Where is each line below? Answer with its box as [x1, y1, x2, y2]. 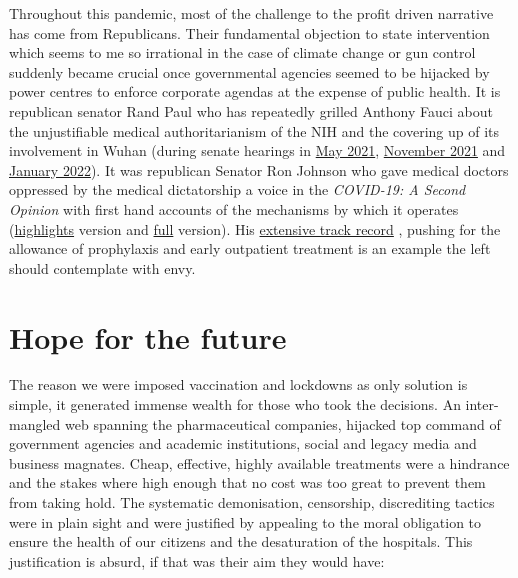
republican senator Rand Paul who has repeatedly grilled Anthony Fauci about [9, 100, 493, 121]
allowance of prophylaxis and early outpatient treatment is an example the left [9, 238, 491, 259]
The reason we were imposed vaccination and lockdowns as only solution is [9, 374, 468, 395]
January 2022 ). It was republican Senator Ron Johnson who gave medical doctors [9, 159, 509, 180]
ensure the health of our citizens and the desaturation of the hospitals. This [9, 531, 473, 552]
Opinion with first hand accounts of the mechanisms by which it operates [9, 198, 459, 219]
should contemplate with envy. [9, 257, 196, 278]
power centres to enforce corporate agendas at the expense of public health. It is [9, 81, 501, 102]
